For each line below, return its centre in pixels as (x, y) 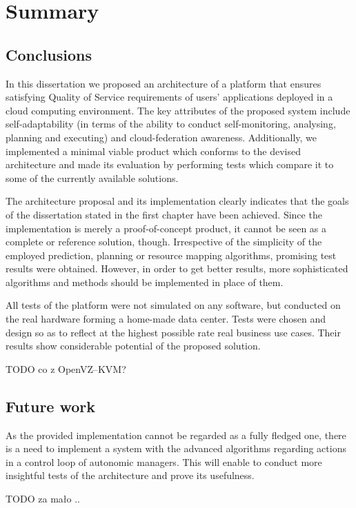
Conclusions (49, 54)
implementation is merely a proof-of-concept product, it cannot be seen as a (166, 228)
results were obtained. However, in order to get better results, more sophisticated (177, 268)
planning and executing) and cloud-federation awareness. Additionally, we (161, 137)
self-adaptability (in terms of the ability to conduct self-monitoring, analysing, (171, 124)
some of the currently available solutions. (92, 177)
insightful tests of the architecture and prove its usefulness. (130, 475)
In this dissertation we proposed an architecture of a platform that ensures (164, 83)
